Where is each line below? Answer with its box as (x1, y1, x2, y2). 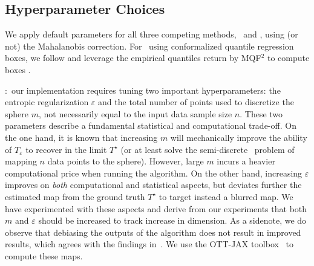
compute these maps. (5, 249, 83, 262)
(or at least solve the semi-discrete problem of (120, 143, 295, 155)
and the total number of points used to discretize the (98, 96, 294, 108)
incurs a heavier (217, 155, 275, 167)
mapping (5, 155, 37, 167)
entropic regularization (5, 96, 89, 108)
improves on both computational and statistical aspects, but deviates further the (5, 178, 302, 191)
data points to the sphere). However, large (47, 155, 204, 167)
